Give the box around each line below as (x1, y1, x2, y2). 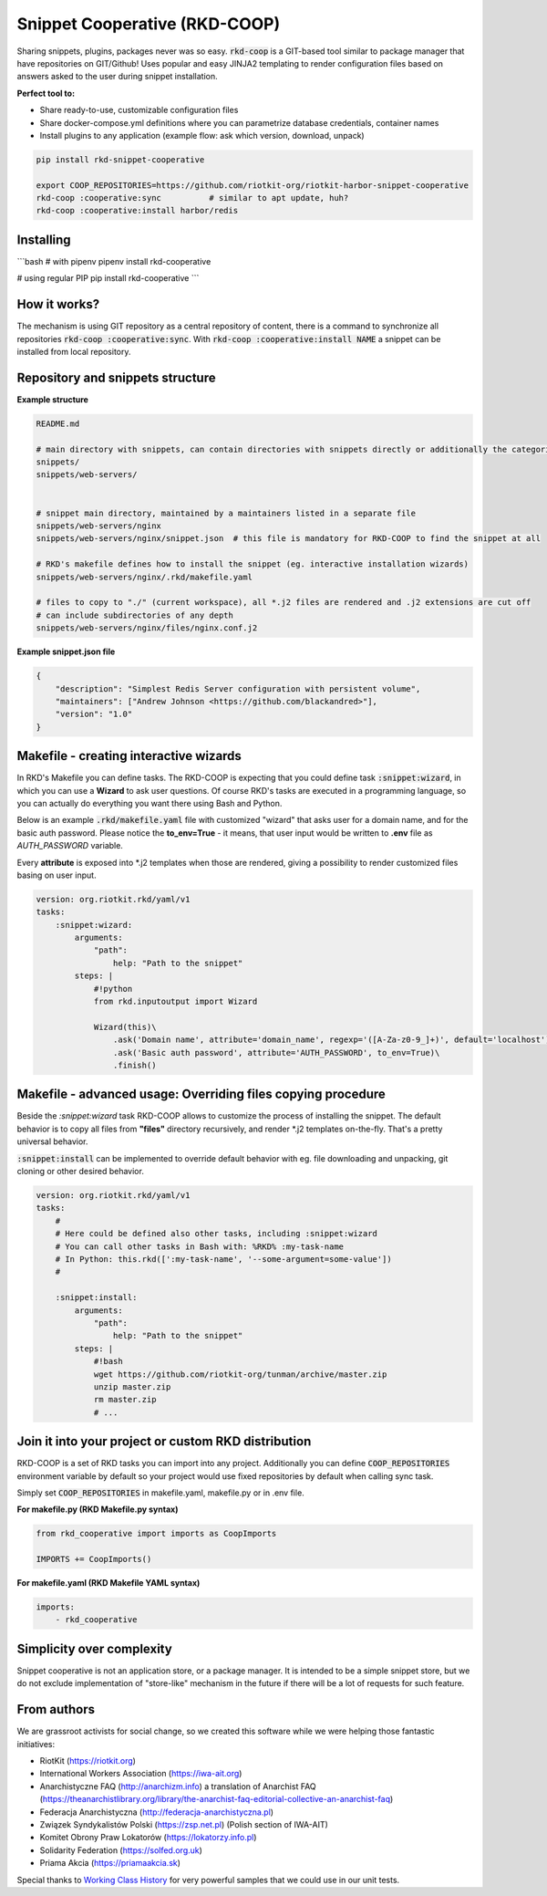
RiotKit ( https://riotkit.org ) (39, 1755, 137, 1766)
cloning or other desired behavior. (16, 1166, 145, 1177)
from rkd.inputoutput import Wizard (93, 996, 258, 1007)
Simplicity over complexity (16, 1641, 172, 1656)
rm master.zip (93, 1394, 157, 1405)
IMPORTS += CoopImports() (36, 1554, 152, 1565)
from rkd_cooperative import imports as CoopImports (36, 1528, 277, 1539)
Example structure (16, 393, 88, 405)
